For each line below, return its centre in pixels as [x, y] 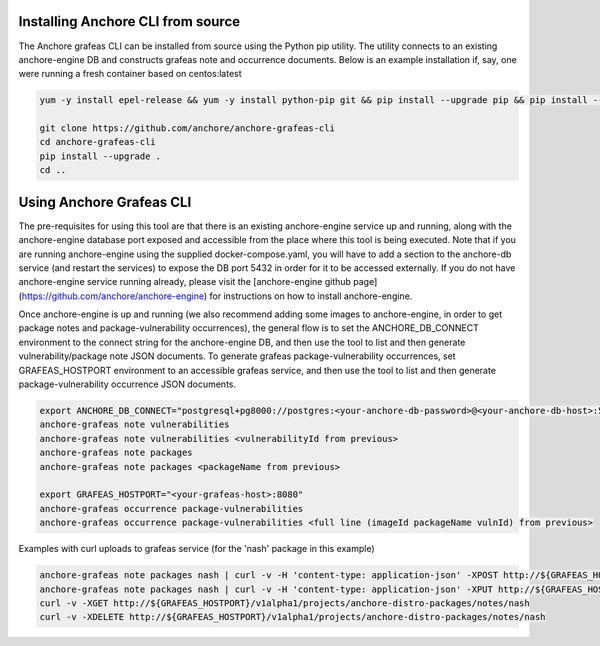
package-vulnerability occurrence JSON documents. [127, 384]
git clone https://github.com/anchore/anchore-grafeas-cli [187, 128]
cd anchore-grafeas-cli [98, 142]
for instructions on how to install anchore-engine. [311, 296]
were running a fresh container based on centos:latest [130, 74]
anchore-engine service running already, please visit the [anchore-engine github [185, 282]
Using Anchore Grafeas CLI [105, 201]
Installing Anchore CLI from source [129, 21]
